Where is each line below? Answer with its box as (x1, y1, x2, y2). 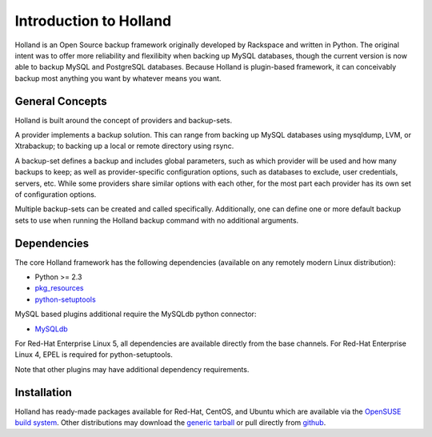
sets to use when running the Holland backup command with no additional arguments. (14, 215, 299, 225)
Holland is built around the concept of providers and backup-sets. (14, 115, 232, 125)
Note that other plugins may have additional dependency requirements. (14, 364, 250, 374)
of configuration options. (14, 189, 97, 199)
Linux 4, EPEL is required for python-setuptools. (14, 350, 174, 359)
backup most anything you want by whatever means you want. (14, 73, 222, 83)
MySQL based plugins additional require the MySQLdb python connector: (14, 309, 257, 319)
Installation (14, 385, 72, 399)
